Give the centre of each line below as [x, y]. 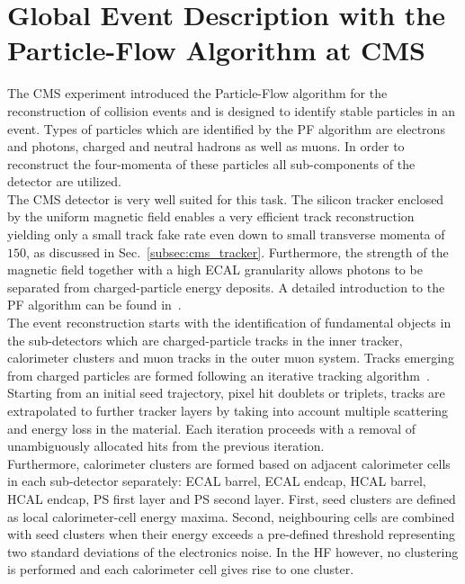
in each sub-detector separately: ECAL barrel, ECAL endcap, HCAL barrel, [217, 481]
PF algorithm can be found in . [94, 305]
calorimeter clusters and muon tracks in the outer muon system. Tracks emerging [231, 358]
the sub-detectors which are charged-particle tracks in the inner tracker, [205, 340]
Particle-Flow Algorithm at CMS [216, 50]
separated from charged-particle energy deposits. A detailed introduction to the [226, 287]
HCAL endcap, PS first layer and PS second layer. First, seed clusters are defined [232, 498]
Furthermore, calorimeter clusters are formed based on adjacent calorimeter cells [229, 463]
